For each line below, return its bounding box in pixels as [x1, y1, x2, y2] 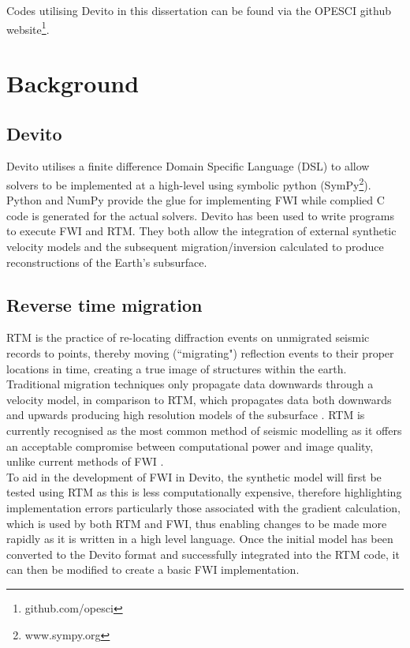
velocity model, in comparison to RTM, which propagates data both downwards [6, 391, 392, 407]
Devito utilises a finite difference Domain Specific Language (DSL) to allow [6, 158, 370, 174]
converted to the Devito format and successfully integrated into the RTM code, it [6, 545, 400, 562]
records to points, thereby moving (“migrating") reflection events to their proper [6, 345, 394, 361]
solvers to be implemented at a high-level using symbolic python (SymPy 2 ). [6, 174, 371, 193]
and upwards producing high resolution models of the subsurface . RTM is [6, 406, 365, 423]
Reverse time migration [6, 292, 203, 317]
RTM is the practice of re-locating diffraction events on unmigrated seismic [6, 329, 370, 346]
